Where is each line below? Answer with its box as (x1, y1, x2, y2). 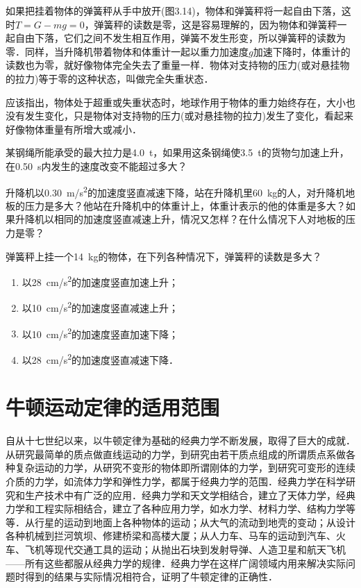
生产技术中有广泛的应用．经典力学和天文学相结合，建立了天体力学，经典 (24, 487, 355, 502)
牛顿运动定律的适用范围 (6, 393, 220, 421)
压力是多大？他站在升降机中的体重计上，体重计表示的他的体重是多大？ (24, 198, 346, 212)
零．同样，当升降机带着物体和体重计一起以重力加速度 (6, 44, 249, 58)
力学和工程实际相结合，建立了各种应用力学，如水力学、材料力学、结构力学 (6, 501, 346, 516)
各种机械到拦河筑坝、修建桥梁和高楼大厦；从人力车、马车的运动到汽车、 (6, 528, 336, 543)
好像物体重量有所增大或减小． (6, 121, 142, 136)
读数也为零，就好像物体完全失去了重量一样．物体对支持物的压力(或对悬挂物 (6, 58, 350, 72)
